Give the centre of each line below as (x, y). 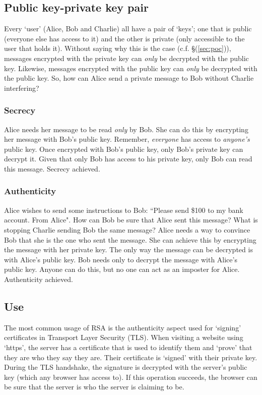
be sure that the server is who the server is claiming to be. (94, 387)
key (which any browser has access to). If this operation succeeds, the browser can (131, 377)
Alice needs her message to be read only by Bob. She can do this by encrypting (126, 129)
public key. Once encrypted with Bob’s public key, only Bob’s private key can (124, 149)
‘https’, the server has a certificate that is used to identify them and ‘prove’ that (128, 347)
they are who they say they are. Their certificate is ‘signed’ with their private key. (131, 357)
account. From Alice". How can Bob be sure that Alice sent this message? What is (131, 220)
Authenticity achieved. (39, 279)
